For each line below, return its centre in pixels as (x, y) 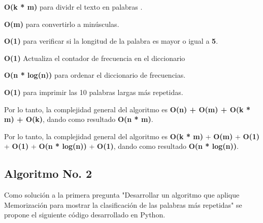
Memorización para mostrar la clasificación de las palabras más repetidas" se (123, 204)
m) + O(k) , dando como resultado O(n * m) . (79, 119)
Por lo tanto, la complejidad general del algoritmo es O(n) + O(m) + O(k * (127, 109)
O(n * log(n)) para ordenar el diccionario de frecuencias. (95, 75)
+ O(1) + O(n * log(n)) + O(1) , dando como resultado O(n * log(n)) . (121, 146)
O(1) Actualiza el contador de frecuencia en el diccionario (95, 58)
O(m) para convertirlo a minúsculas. (62, 24)
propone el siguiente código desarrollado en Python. (85, 215)
